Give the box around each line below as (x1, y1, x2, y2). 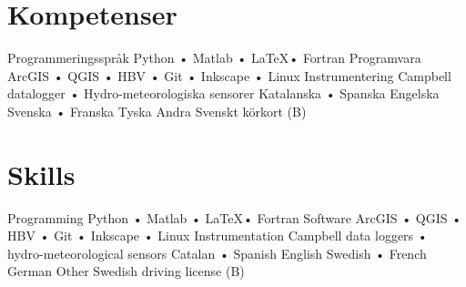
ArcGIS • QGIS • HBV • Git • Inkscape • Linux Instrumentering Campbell (7, 66, 451, 85)
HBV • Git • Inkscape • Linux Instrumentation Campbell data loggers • (7, 226, 428, 245)
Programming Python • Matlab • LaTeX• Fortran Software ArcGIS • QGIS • (7, 208, 462, 227)
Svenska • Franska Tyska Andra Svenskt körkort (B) (7, 101, 307, 120)
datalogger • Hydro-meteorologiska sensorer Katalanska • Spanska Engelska (7, 84, 440, 103)
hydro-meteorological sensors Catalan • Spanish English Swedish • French (7, 243, 427, 262)
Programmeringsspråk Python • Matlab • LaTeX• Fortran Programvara (7, 48, 421, 67)
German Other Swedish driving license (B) (7, 261, 245, 281)
